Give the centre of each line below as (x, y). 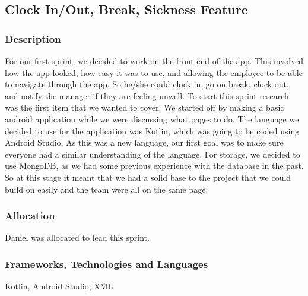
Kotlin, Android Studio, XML (59, 286)
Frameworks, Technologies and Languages (107, 264)
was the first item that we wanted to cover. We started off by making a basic (145, 107)
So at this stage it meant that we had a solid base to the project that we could (148, 177)
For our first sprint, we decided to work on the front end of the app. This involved (154, 61)
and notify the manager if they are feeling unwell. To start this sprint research (147, 95)
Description (33, 38)
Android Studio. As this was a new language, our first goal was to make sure (144, 142)
